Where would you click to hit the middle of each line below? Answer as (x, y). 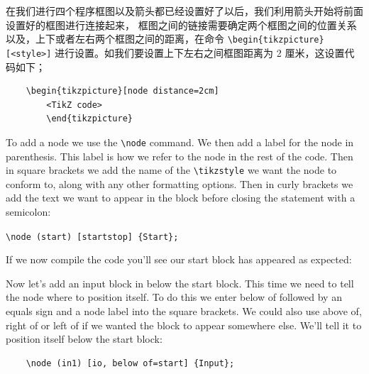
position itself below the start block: (84, 339)
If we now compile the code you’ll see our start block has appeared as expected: (179, 259)
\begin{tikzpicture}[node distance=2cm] (122, 91)
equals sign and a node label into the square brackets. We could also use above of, (184, 311)
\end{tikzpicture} (89, 119)
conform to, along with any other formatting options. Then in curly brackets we (180, 183)
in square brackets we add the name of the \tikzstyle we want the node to (171, 170)
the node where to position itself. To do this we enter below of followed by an (174, 297)
